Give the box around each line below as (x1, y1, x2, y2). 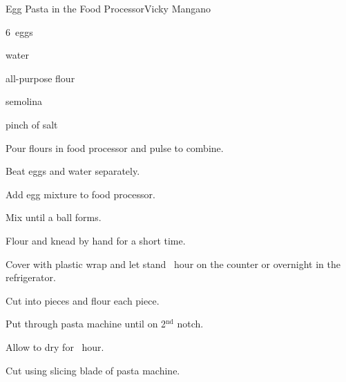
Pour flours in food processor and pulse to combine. (6, 140, 224, 155)
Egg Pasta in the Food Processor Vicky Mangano (6, 1, 211, 15)
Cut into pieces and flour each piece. (6, 293, 160, 307)
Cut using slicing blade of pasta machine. (6, 363, 180, 377)
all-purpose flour (6, 70, 75, 85)
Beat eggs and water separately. (6, 164, 140, 178)
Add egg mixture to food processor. (6, 187, 155, 201)
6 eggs (6, 24, 33, 39)
